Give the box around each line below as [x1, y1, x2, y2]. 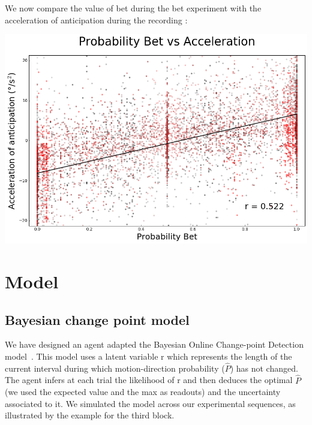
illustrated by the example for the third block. [5, 409, 175, 421]
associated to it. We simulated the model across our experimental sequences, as [5, 397, 296, 409]
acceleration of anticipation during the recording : [5, 13, 188, 26]
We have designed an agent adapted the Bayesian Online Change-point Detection [5, 338, 304, 351]
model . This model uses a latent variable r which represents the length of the [5, 349, 292, 362]
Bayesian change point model [5, 310, 190, 328]
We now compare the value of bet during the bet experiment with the [5, 2, 262, 14]
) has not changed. [230, 361, 298, 374]
